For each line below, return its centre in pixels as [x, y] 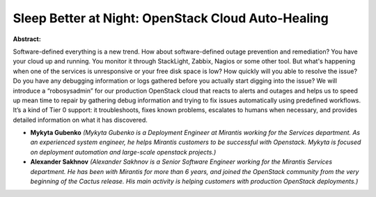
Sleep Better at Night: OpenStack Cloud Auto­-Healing [171, 18]
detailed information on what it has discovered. [80, 120]
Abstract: [27, 39]
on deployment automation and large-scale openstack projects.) [123, 152]
